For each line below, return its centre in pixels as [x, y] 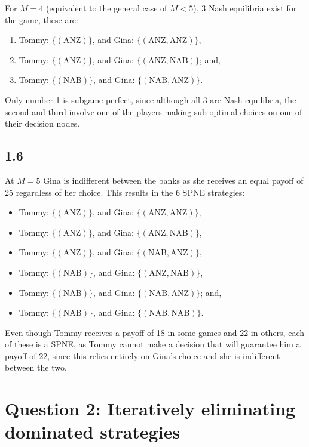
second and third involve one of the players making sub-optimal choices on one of [154, 111]
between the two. [36, 367]
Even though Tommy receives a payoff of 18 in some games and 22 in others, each [155, 332]
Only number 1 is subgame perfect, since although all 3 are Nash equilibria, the [151, 99]
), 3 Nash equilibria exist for [245, 8]
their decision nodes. [42, 123]
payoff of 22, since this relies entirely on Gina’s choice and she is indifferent [143, 355]
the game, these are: [42, 19]
